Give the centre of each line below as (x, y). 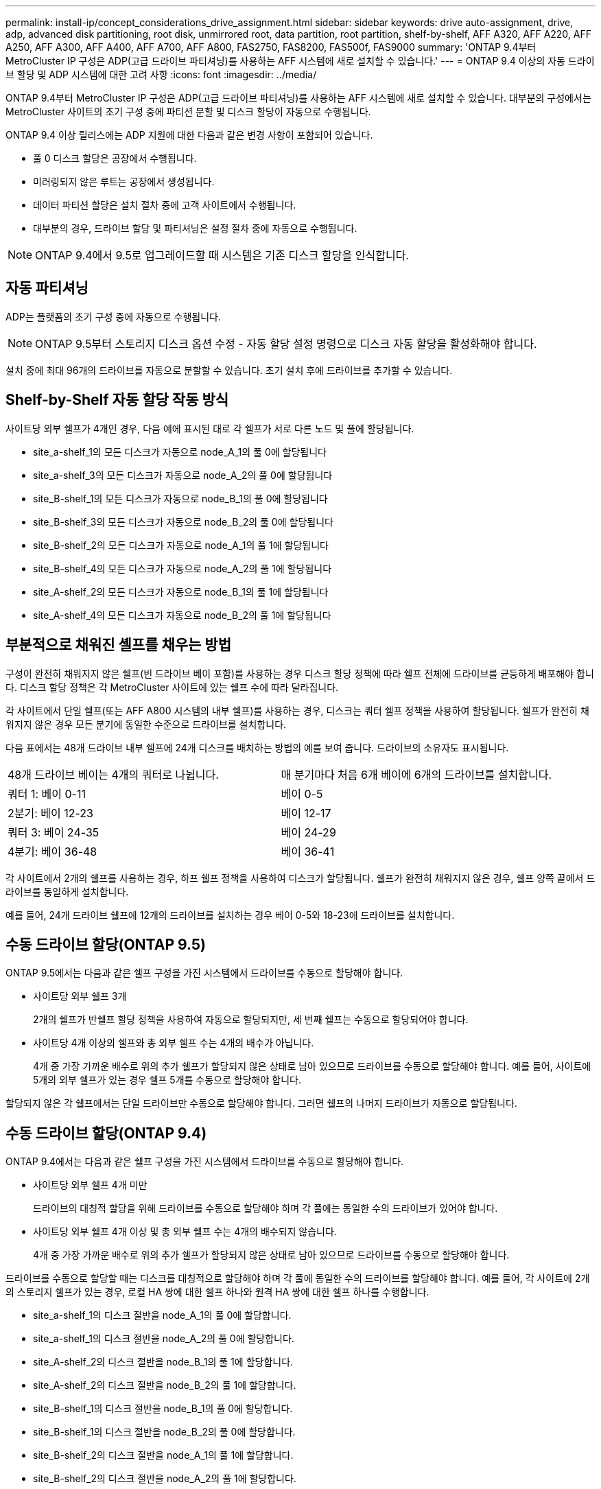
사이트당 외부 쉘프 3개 (80, 996)
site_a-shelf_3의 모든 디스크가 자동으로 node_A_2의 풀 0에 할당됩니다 (183, 475)
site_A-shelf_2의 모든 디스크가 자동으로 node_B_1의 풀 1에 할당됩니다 (181, 591)
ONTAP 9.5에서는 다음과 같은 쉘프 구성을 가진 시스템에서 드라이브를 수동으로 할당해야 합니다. (204, 973)
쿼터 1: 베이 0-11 (47, 794)
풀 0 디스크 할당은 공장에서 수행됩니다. (115, 158)
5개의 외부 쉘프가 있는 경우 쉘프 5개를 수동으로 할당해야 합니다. (167, 1080)
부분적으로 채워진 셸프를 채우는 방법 (119, 645)
